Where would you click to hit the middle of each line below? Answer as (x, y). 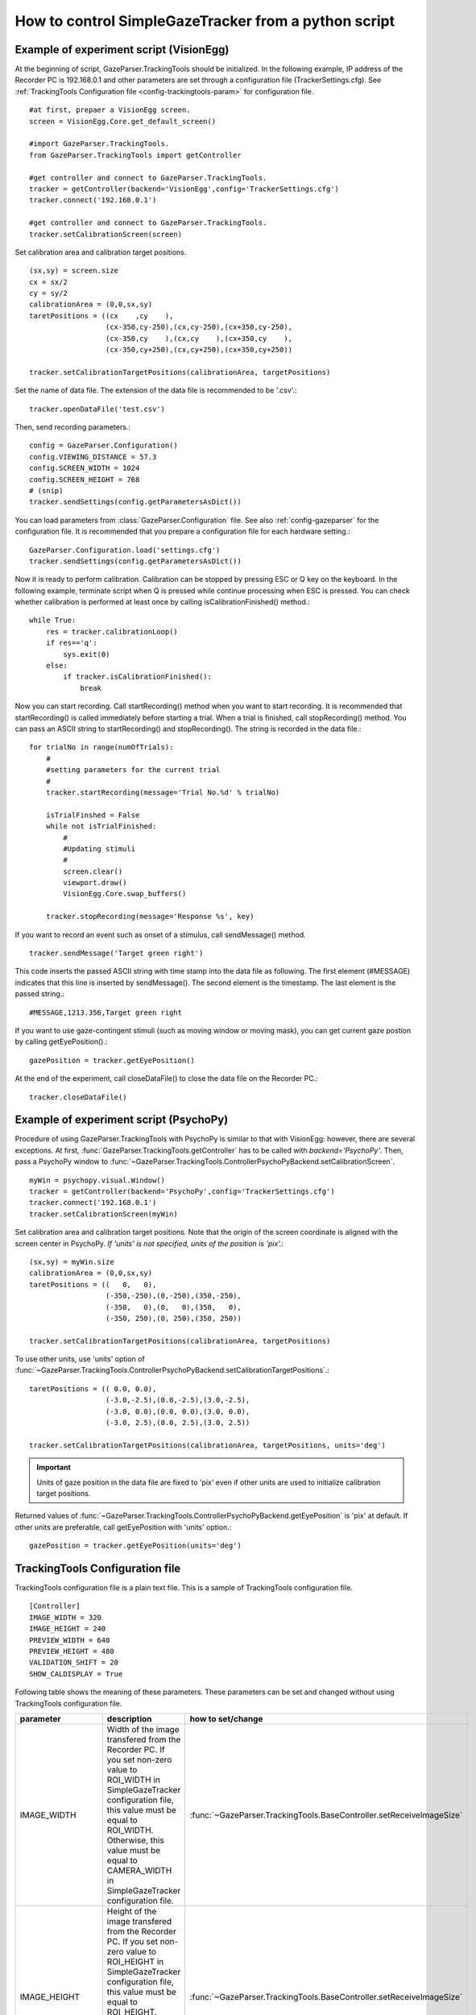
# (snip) (46, 490)
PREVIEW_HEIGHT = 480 (72, 1651)
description (129, 1718)
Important (54, 1468)
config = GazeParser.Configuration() (104, 446)
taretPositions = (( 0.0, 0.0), (93, 1389)
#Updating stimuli (99, 849)
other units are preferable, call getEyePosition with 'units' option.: (123, 1527)
